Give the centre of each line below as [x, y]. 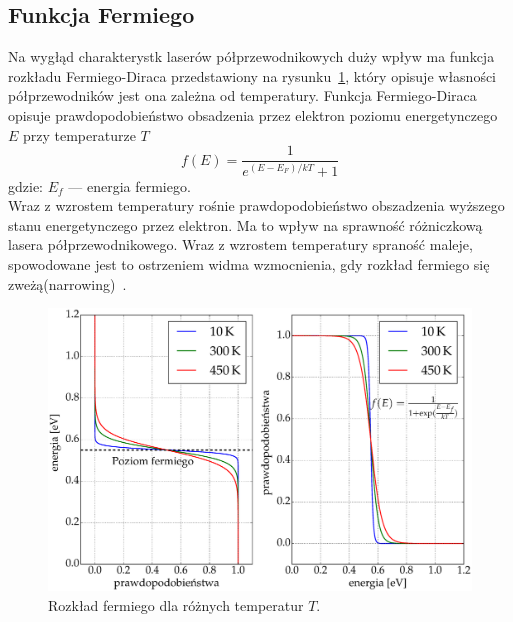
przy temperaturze [79, 134]
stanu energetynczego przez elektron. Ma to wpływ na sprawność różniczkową [245, 224]
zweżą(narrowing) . [67, 283]
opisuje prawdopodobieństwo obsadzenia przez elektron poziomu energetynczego [253, 114]
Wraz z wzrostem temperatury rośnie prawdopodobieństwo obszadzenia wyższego [256, 205]
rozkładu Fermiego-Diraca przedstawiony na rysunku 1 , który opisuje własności [252, 75]
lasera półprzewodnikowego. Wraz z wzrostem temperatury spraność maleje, [240, 244]
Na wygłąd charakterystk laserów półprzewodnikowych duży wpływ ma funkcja [251, 56]
